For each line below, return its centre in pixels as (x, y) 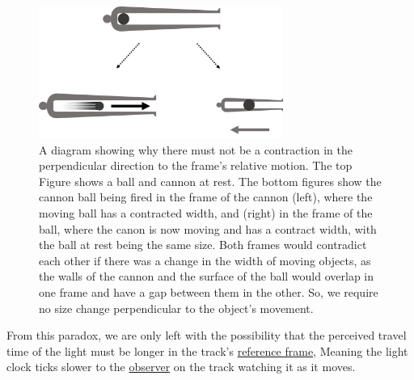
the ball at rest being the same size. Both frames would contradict (203, 245)
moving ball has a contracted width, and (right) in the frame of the (206, 212)
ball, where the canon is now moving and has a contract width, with (208, 228)
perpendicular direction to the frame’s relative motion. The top (196, 165)
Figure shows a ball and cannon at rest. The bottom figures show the (210, 181)
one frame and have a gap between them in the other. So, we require (209, 291)
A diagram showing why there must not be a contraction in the (196, 149)
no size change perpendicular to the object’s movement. (176, 308)
